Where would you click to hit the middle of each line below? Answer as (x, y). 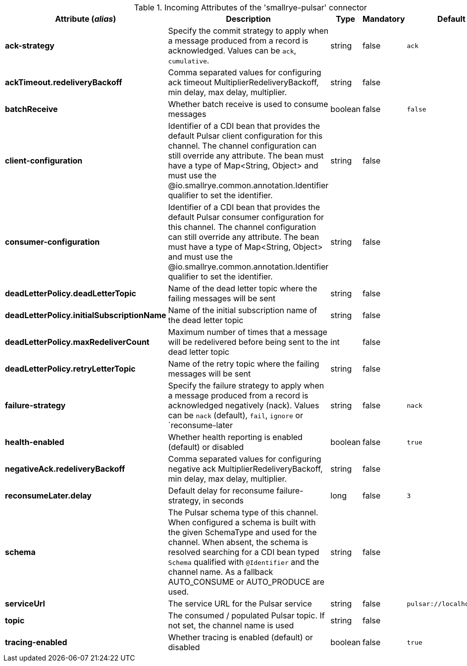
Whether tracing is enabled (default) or (240, 637)
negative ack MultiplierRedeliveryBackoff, (245, 469)
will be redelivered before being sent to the (248, 342)
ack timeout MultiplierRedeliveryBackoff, (243, 82)
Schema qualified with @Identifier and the (243, 562)
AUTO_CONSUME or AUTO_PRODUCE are (246, 582)
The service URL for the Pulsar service (240, 604)
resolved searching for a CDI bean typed (244, 552)
